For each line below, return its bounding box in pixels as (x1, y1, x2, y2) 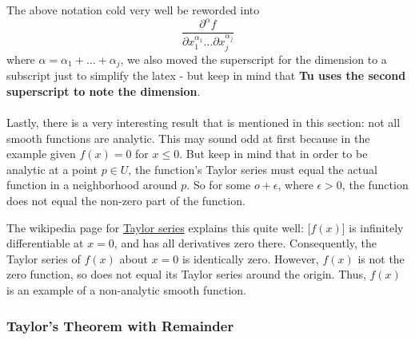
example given (6, 145, 76, 162)
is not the (357, 250, 405, 267)
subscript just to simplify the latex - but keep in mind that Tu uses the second (6, 67, 406, 84)
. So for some (186, 176, 251, 193)
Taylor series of (6, 250, 81, 267)
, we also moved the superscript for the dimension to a (120, 50, 387, 67)
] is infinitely (341, 219, 404, 235)
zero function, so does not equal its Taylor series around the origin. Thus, (6, 266, 366, 283)
